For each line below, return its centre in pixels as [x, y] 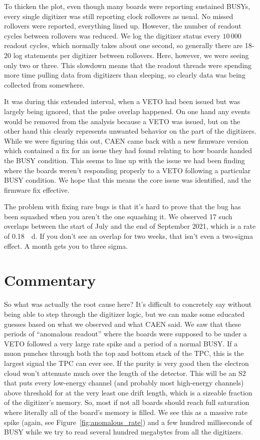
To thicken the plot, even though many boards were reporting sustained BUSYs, [127, 6]
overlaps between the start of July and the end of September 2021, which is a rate [130, 226]
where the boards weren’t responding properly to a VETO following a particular [127, 170]
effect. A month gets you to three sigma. [66, 246]
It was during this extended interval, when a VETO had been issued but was [122, 101]
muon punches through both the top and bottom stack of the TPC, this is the [124, 353]
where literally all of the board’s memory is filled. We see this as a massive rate [126, 412]
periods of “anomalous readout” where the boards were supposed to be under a [125, 334]
